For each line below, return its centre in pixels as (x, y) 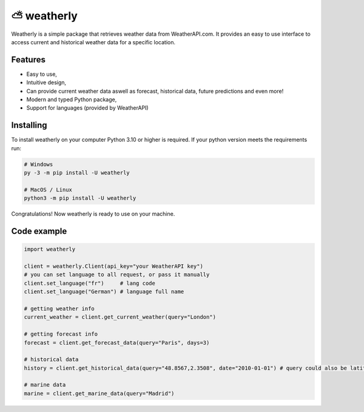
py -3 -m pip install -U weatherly (77, 173)
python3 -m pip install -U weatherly (80, 198)
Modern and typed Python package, (72, 99)
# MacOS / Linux (48, 190)
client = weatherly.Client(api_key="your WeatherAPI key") (113, 266)
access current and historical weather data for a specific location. (93, 42)
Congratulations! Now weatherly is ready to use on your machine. (93, 214)
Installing (29, 125)
